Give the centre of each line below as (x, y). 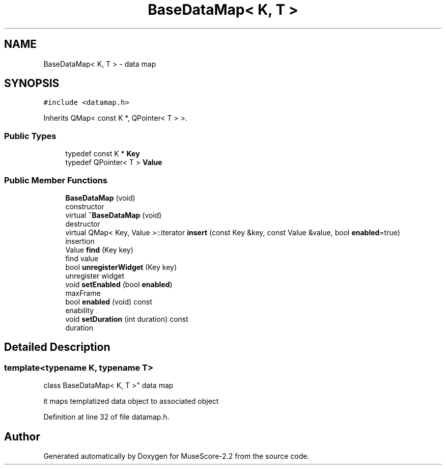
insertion (80, 241)
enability (80, 310)
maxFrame (83, 293)
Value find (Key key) (99, 250)
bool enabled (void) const (109, 301)
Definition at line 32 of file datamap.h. (106, 417)
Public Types (30, 136)
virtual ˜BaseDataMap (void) (114, 215)
